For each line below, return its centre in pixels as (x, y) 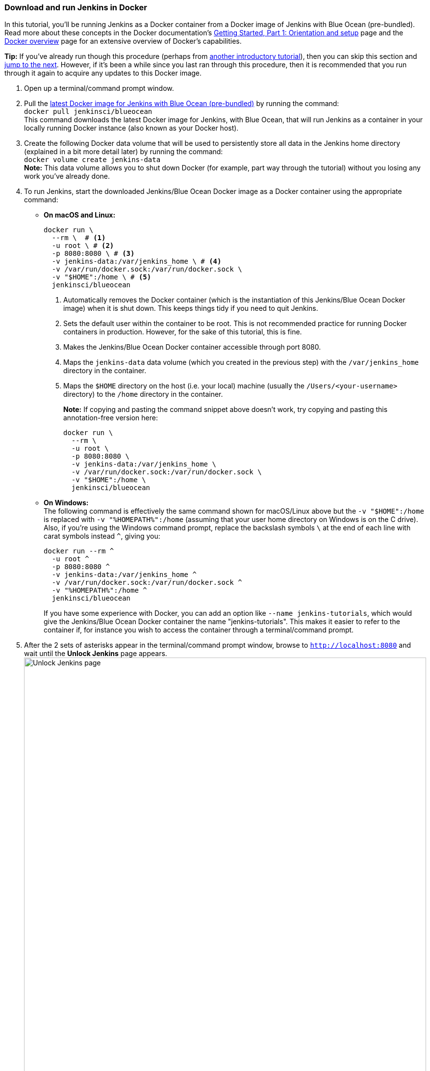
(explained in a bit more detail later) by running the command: (124, 152)
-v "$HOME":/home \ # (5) (101, 277)
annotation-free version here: (111, 418)
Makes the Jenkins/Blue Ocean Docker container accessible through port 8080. (192, 347)
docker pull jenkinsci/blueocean (88, 112)
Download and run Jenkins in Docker (76, 7)
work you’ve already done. (67, 176)
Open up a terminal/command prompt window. (99, 88)
